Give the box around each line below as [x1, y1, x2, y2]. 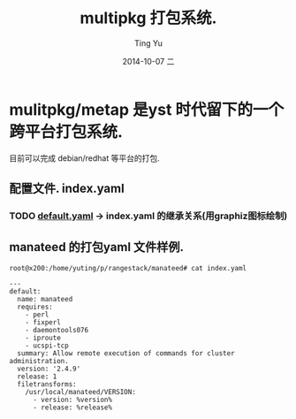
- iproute [25, 333, 62, 342]
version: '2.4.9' [17, 364, 81, 373]
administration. [9, 356, 69, 365]
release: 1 [17, 372, 57, 381]
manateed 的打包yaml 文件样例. [9, 240, 184, 255]
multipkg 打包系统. [80, 8, 217, 28]
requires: [17, 302, 53, 311]
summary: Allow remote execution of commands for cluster [17, 348, 236, 358]
